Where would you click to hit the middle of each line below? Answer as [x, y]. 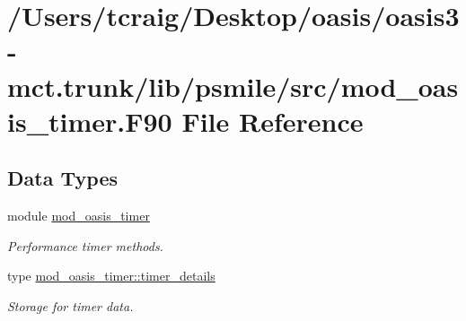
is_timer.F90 [90, 121]
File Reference [273, 121]
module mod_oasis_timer [79, 216]
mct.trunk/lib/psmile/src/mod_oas [233, 86]
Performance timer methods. [85, 245]
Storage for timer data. [70, 305]
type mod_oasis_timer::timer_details [111, 276]
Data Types [62, 178]
